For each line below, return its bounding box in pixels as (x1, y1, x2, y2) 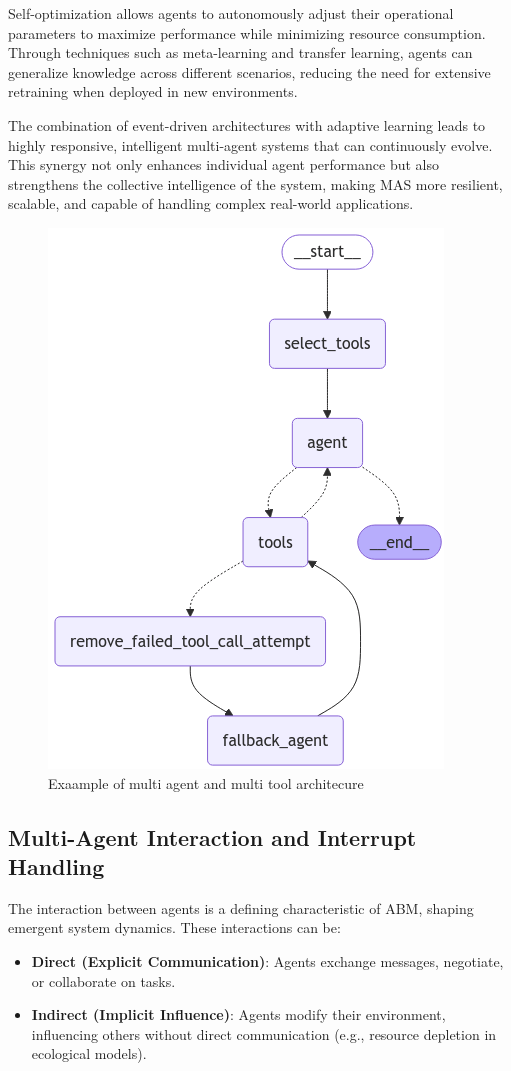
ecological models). (31, 1043, 147, 1064)
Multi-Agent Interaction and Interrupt (8, 821, 417, 852)
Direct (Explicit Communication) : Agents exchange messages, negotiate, (31, 950, 504, 971)
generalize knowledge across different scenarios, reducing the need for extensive (8, 61, 491, 82)
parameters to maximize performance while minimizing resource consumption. (8, 22, 486, 43)
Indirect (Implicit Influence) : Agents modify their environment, (31, 1004, 446, 1025)
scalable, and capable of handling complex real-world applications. (8, 193, 414, 214)
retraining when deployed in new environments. (8, 81, 298, 102)
